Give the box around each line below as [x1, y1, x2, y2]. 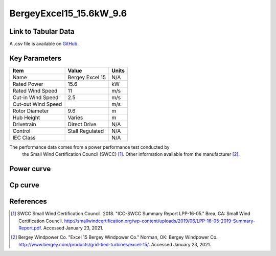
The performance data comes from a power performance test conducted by [9, 144, 170, 150]
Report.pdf [18, 225, 41, 231]
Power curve [9, 165, 51, 173]
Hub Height [12, 114, 40, 121]
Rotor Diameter [12, 107, 49, 114]
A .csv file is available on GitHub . [9, 41, 79, 47]
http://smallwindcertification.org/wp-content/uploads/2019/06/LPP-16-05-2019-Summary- [64, 218, 256, 224]
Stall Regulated [67, 127, 104, 134]
